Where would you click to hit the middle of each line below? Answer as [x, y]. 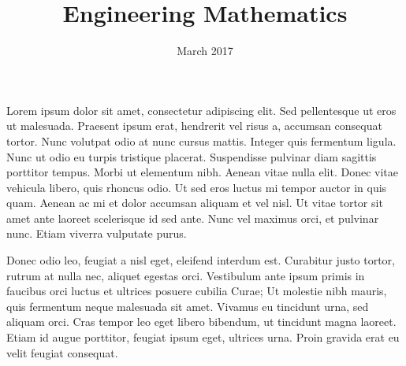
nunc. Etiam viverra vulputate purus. [97, 233]
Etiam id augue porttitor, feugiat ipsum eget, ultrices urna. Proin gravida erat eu [203, 337]
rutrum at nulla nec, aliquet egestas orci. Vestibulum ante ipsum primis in [186, 275]
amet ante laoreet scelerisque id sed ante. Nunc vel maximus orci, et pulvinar [193, 218]
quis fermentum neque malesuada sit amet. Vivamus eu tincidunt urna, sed [188, 306]
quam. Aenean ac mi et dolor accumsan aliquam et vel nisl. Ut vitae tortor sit [195, 203]
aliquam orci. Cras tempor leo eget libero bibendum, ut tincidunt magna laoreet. [201, 322]
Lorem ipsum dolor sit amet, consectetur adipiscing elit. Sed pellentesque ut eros [201, 110]
